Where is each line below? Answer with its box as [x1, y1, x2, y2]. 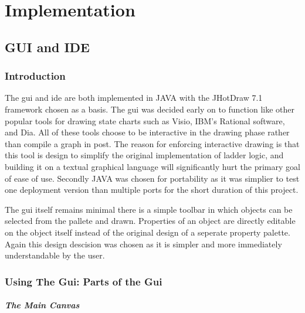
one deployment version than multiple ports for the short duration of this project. [5, 183, 299, 196]
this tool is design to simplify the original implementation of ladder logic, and [5, 149, 284, 161]
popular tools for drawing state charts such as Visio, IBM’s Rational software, [5, 114, 285, 127]
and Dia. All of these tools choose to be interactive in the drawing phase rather [5, 126, 290, 138]
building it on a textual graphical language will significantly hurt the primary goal [5, 160, 300, 172]
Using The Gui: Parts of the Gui [5, 274, 162, 288]
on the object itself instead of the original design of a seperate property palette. [5, 226, 290, 238]
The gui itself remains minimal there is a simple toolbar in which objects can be [5, 203, 293, 215]
